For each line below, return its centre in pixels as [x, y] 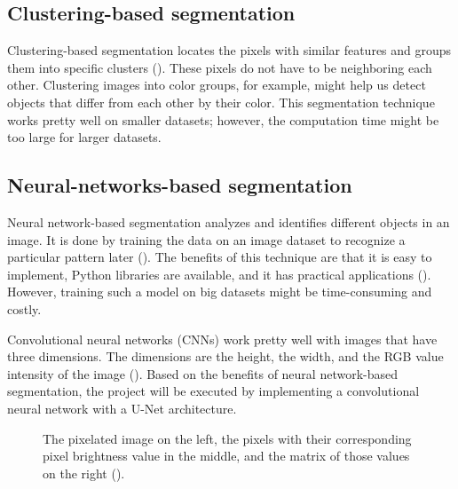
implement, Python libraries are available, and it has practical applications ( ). [219, 274]
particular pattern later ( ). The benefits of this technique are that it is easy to [220, 257]
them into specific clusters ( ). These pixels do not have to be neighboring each [220, 67]
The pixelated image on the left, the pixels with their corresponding [227, 438]
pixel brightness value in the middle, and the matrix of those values [226, 456]
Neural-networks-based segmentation [180, 185]
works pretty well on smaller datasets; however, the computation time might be [223, 119]
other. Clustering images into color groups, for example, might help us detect [217, 85]
